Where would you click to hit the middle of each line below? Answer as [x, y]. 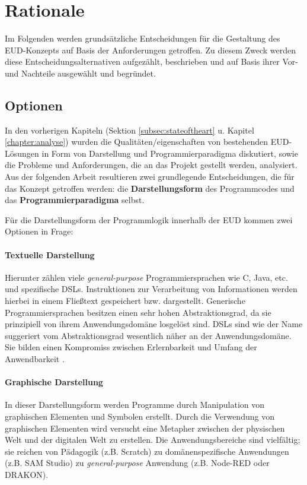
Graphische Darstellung [54, 382]
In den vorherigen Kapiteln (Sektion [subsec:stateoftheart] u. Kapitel [129, 130]
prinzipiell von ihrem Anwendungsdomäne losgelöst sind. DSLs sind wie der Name [154, 324]
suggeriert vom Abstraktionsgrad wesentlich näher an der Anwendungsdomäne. [148, 335]
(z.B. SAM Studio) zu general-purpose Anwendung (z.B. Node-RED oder [137, 463]
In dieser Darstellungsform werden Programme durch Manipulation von [135, 405]
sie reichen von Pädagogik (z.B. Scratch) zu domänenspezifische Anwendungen [147, 451]
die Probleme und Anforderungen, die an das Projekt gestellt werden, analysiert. [151, 165]
